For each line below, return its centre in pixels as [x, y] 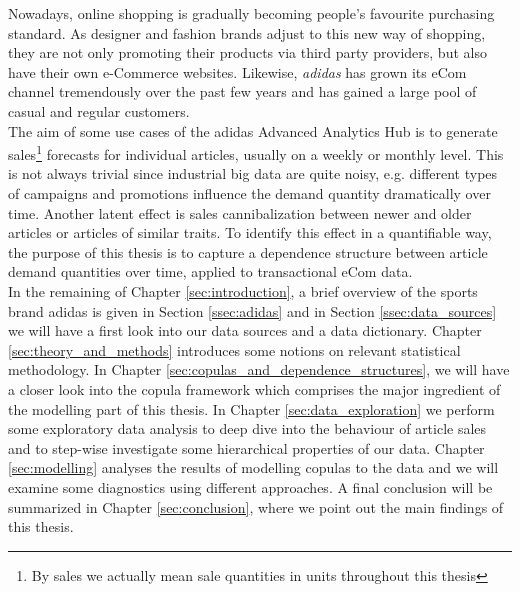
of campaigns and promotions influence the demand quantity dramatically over [249, 193]
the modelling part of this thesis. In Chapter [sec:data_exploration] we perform [251, 408]
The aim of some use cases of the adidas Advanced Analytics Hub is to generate [253, 130]
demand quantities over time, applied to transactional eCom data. [210, 271]
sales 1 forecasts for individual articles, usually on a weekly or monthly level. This [256, 152]
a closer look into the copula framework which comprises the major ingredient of [254, 388]
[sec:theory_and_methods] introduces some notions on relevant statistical [234, 349]
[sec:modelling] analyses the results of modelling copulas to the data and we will [253, 467]
